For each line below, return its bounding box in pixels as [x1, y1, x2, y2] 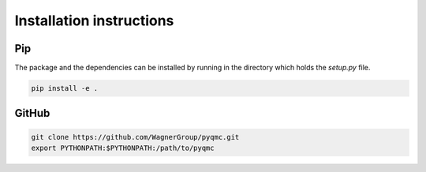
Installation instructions [14, 12, 174, 29]
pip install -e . [31, 84, 99, 93]
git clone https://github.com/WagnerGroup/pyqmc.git [31, 133, 240, 141]
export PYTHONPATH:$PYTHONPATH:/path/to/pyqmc [31, 144, 215, 153]
